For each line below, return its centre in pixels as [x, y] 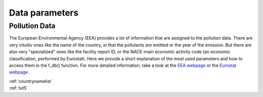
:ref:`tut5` [19, 88]
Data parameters [44, 13]
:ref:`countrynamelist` [31, 81]
